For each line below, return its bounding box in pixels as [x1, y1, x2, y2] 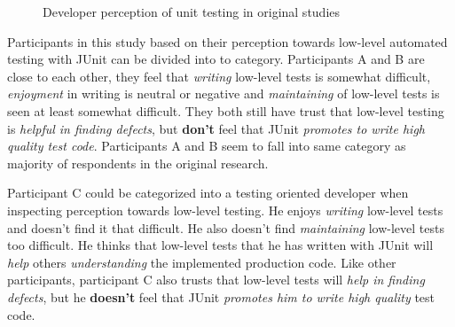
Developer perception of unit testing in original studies [43, 3, 341, 20]
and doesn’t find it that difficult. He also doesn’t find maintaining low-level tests [7, 218, 444, 237]
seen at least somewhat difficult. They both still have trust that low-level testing [7, 101, 444, 120]
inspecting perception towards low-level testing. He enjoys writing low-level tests [7, 200, 443, 219]
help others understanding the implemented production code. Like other [7, 253, 396, 271]
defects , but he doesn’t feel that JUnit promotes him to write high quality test [7, 287, 435, 306]
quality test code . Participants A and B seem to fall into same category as [7, 136, 406, 155]
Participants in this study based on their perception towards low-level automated [7, 32, 448, 51]
